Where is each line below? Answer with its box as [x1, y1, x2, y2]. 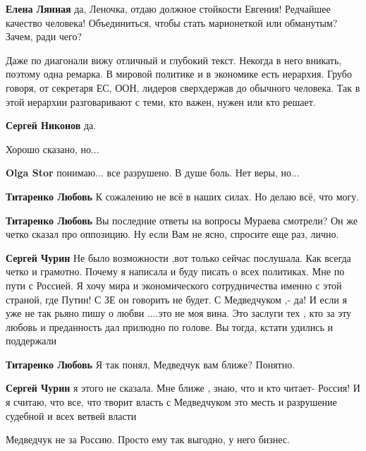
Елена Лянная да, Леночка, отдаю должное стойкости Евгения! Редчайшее [6, 1, 331, 16]
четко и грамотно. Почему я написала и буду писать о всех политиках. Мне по [6, 264, 345, 279]
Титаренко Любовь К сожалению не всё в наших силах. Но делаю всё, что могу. [6, 188, 360, 203]
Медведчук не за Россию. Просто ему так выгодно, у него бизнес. [6, 432, 290, 447]
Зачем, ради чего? [6, 29, 83, 44]
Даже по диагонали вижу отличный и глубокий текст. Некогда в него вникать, [6, 52, 342, 67]
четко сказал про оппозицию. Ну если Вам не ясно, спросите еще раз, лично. [6, 227, 339, 241]
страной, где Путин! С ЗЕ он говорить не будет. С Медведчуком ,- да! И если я [6, 291, 347, 306]
